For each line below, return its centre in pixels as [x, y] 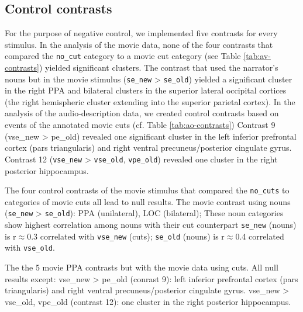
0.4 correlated [260, 236]
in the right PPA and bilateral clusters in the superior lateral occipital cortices [146, 90]
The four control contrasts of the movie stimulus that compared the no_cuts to [147, 190]
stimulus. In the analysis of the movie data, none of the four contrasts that [139, 44]
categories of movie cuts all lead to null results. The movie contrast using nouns [148, 201]
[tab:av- [257, 56]
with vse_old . [30, 247]
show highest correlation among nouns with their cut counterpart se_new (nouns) [151, 225]
